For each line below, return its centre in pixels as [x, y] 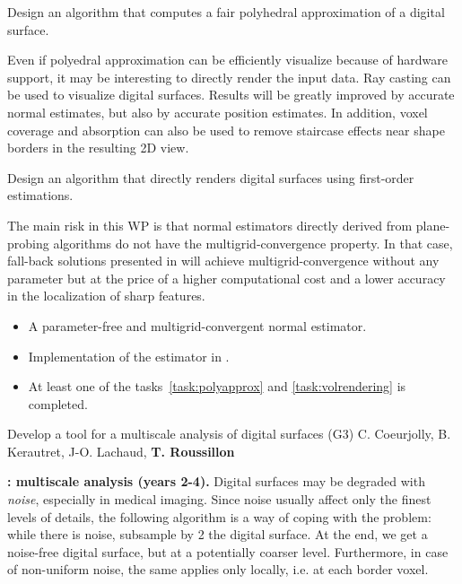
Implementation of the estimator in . [129, 356]
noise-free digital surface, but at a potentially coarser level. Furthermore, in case [228, 551]
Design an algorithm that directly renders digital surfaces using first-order [211, 177]
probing [28, 243]
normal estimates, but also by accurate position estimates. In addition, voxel [218, 112]
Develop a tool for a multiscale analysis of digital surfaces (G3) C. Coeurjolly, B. [229, 434]
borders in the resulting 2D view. [98, 148]
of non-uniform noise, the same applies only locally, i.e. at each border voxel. [218, 569]
